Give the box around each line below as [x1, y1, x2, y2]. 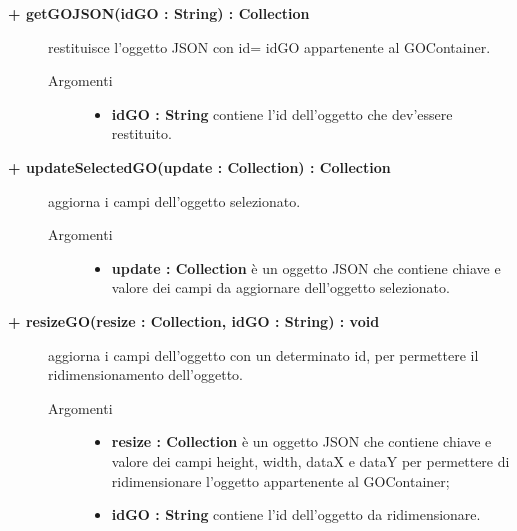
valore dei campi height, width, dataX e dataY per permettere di [111, 450, 510, 471]
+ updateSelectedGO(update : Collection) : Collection [8, 156, 391, 177]
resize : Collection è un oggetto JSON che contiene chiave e [111, 431, 492, 452]
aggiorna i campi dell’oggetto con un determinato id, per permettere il [48, 344, 479, 365]
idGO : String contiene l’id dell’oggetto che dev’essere [111, 103, 453, 124]
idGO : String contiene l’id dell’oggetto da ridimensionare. [111, 504, 481, 525]
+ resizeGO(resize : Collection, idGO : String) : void [8, 310, 380, 331]
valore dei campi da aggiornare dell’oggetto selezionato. [111, 277, 450, 298]
